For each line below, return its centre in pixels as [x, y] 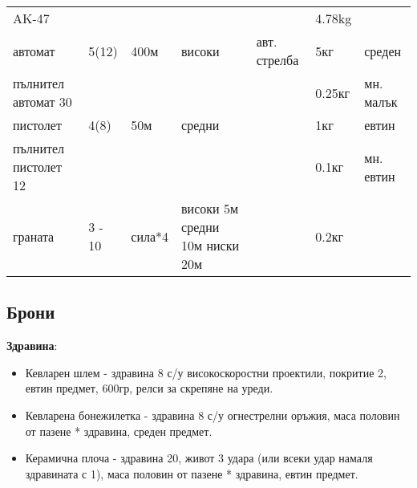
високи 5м [210, 208]
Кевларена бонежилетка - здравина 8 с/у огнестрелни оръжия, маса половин [213, 415]
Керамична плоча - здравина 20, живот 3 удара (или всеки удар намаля [199, 458]
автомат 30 [43, 102]
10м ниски [211, 245]
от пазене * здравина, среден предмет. [119, 431]
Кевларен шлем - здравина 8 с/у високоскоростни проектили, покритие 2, [206, 372]
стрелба [277, 60]
